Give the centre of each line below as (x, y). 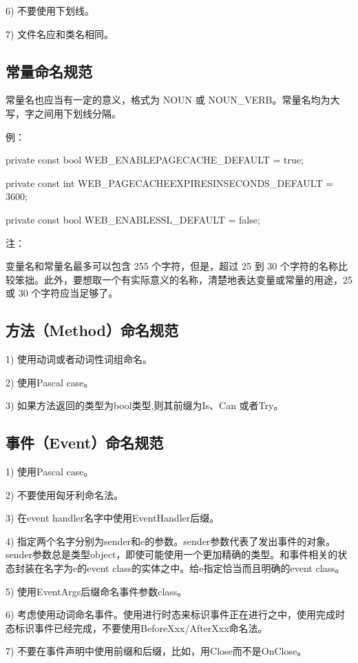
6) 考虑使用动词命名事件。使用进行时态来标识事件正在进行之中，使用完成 (171, 614)
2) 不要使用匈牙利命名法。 (65, 494)
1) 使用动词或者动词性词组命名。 (79, 359)
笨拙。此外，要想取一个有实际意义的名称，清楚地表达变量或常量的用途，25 (183, 279)
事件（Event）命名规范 (85, 443)
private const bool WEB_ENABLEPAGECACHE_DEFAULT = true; (155, 160)
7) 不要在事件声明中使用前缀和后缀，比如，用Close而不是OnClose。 (156, 651)
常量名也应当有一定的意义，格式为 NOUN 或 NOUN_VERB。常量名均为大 (173, 100)
